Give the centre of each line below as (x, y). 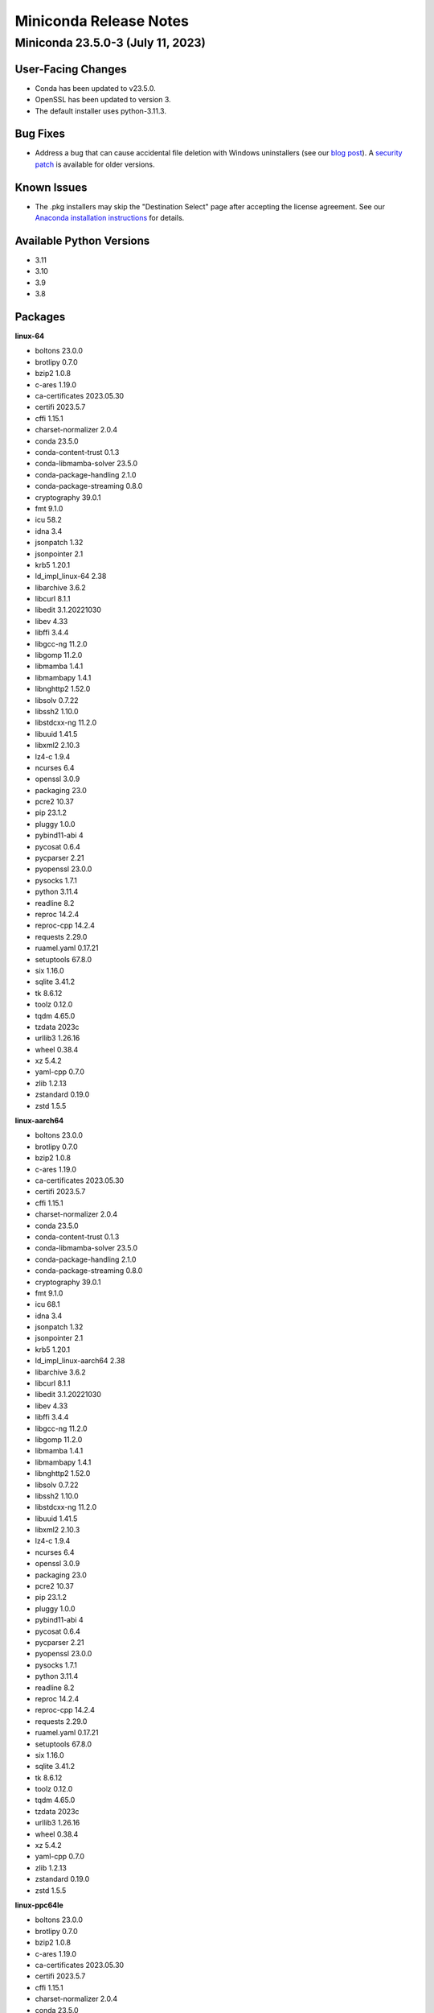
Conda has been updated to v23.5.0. (95, 88)
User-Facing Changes (71, 69)
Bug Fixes (40, 134)
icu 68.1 (47, 1304)
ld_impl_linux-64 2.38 (71, 577)
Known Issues (51, 187)
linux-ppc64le (39, 1905)
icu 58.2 (48, 520)
